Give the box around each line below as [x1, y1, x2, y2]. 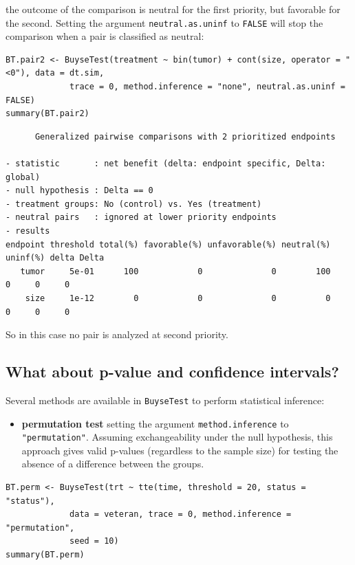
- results [6, 225, 50, 236]
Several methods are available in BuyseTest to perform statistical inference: [6, 392, 325, 407]
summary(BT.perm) [6, 550, 85, 560]
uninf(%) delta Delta [6, 253, 105, 263]
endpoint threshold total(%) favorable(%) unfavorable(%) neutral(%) [6, 239, 331, 250]
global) [6, 172, 41, 182]
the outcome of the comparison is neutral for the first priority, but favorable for [6, 2, 341, 16]
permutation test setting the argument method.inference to [21, 416, 289, 430]
